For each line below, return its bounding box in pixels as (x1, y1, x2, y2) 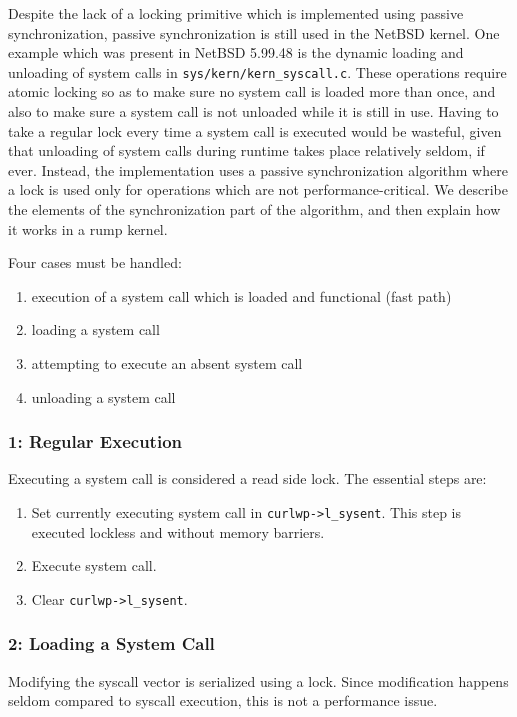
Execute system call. (31, 555, 157, 576)
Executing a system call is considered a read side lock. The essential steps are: (8, 468, 487, 489)
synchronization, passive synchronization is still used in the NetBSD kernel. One (8, 22, 500, 43)
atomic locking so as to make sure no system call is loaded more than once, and (8, 81, 496, 102)
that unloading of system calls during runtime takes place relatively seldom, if (8, 140, 485, 161)
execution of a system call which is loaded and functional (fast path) (31, 285, 452, 306)
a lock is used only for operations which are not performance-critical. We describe (8, 179, 508, 200)
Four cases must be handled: (8, 252, 182, 273)
